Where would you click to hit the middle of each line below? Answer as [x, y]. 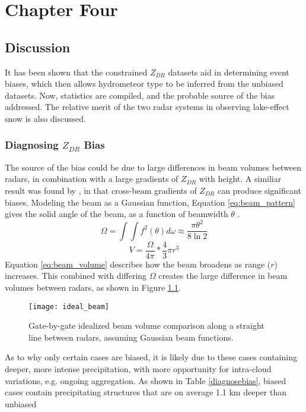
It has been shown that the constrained [76, 72]
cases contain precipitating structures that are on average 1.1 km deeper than [146, 392]
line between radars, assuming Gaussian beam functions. [131, 337]
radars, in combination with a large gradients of [92, 179]
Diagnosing [32, 145]
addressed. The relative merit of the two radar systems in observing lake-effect [147, 107]
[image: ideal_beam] [69, 306]
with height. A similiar [240, 179]
